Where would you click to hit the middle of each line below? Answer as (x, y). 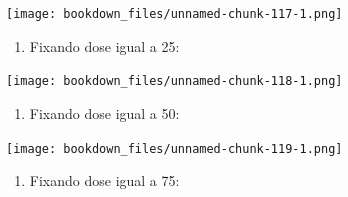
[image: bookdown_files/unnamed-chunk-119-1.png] (174, 148)
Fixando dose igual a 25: (104, 45)
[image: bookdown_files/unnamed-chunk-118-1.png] (174, 81)
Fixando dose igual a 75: (104, 180)
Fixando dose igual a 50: (104, 112)
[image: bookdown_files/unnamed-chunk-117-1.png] (174, 14)
